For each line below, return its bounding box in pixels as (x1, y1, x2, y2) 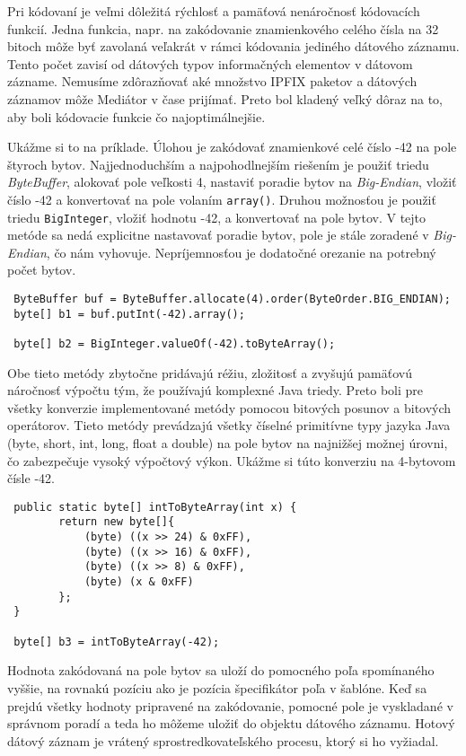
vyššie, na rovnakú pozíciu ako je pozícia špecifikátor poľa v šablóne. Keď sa (7, 678, 427, 697)
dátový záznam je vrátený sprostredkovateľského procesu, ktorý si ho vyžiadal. (7, 731, 439, 750)
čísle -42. (7, 469, 55, 488)
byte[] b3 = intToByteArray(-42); (13, 635, 220, 648)
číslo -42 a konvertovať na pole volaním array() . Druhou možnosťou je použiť (7, 189, 436, 208)
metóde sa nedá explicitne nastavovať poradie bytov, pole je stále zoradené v (7, 225, 429, 244)
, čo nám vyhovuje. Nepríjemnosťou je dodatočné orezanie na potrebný (46, 242, 436, 261)
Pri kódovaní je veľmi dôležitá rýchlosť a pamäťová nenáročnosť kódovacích (7, 2, 420, 20)
